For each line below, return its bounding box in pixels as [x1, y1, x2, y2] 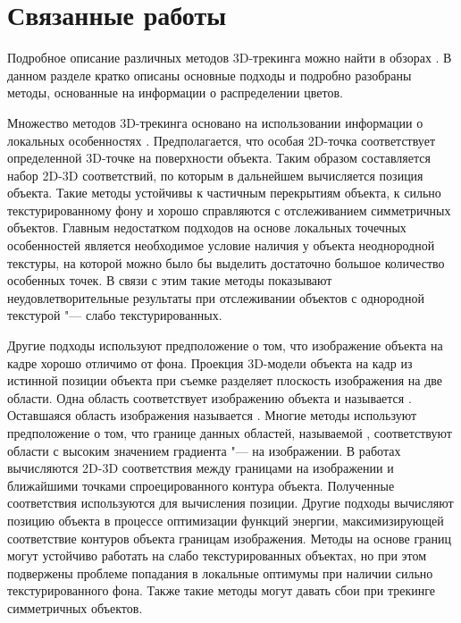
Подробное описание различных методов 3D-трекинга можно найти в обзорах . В [7, 48, 452, 67]
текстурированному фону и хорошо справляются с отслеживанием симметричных [7, 200, 451, 219]
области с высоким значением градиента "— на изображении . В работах [7, 441, 401, 459]
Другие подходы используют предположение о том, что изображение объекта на [7, 336, 443, 355]
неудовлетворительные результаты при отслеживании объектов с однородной [7, 288, 424, 307]
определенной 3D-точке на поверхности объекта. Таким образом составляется [7, 148, 431, 167]
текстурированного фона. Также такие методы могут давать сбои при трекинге [7, 581, 436, 600]
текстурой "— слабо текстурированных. [7, 306, 222, 324]
